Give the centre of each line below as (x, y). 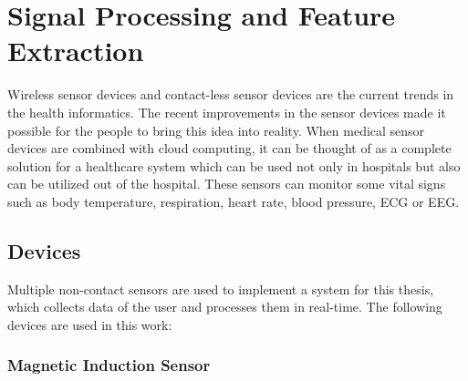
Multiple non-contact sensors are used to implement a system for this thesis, (221, 288)
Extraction (76, 51)
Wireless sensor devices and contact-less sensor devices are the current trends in (231, 94)
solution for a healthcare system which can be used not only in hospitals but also (234, 165)
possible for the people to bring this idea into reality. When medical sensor (216, 130)
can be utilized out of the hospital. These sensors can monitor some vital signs (227, 184)
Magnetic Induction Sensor (109, 365)
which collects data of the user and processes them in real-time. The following (225, 307)
